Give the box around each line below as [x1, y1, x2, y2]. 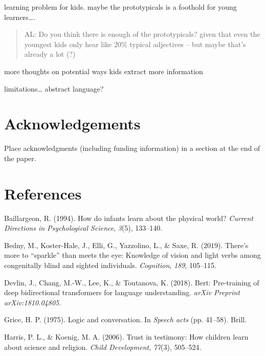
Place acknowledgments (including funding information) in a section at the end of [4, 143, 260, 153]
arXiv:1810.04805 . [4, 297, 61, 307]
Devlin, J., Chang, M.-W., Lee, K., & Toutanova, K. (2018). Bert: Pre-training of [4, 277, 259, 287]
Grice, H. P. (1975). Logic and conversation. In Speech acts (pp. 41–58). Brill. [4, 314, 247, 325]
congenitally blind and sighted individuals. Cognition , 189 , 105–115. [4, 259, 216, 270]
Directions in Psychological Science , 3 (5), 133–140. [4, 222, 163, 233]
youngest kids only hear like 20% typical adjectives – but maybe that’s [24, 38, 246, 49]
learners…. [4, 11, 35, 22]
